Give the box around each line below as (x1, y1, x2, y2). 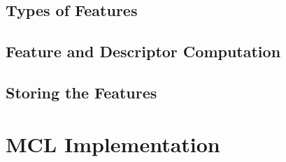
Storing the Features (6, 81, 157, 103)
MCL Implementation (6, 129, 220, 158)
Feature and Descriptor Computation (6, 40, 281, 62)
